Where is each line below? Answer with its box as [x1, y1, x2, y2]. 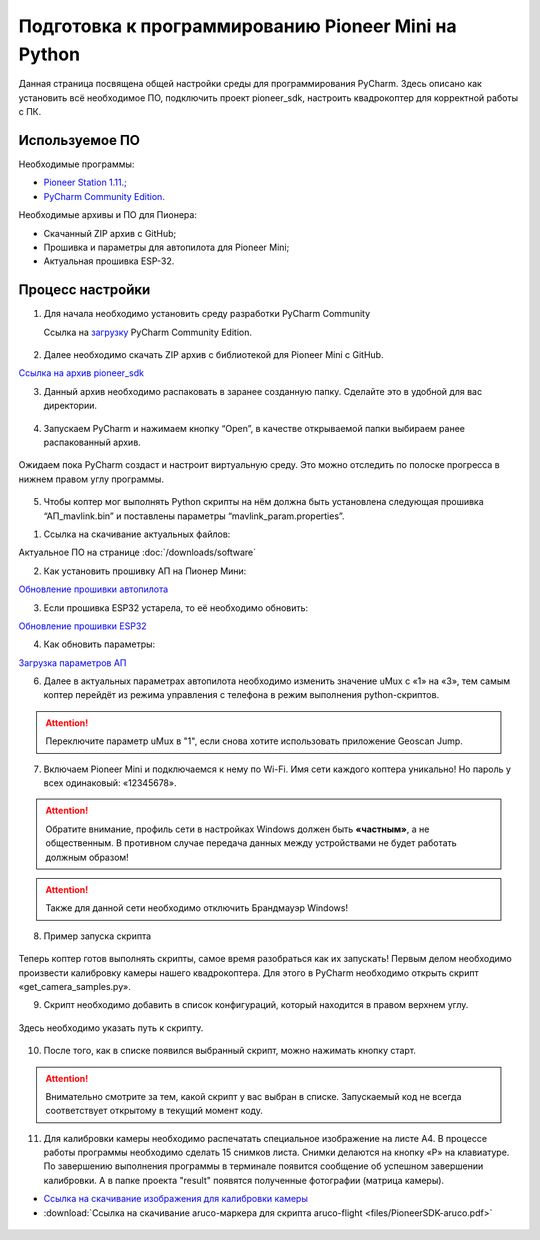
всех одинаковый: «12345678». [43, 777, 177, 789]
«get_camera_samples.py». [18, 980, 132, 992]
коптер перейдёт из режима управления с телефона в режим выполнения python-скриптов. [43, 689, 440, 701]
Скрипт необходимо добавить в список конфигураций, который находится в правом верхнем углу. [43, 999, 469, 1011]
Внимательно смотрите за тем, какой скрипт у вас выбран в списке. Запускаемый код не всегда [45, 1090, 462, 1102]
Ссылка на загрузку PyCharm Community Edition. [43, 326, 252, 338]
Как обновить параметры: [43, 638, 156, 650]
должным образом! [45, 851, 129, 863]
